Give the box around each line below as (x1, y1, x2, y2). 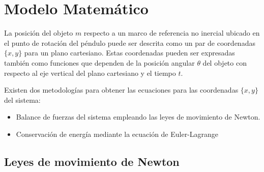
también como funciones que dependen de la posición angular (4, 57, 195, 68)
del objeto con (202, 57, 247, 68)
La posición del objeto (4, 27, 73, 38)
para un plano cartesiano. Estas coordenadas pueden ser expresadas (24, 47, 235, 58)
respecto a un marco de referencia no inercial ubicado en (83, 27, 260, 38)
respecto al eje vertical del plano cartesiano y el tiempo (4, 67, 176, 78)
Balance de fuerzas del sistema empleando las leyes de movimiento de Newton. (16, 111, 260, 122)
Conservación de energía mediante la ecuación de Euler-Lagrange (16, 128, 219, 139)
